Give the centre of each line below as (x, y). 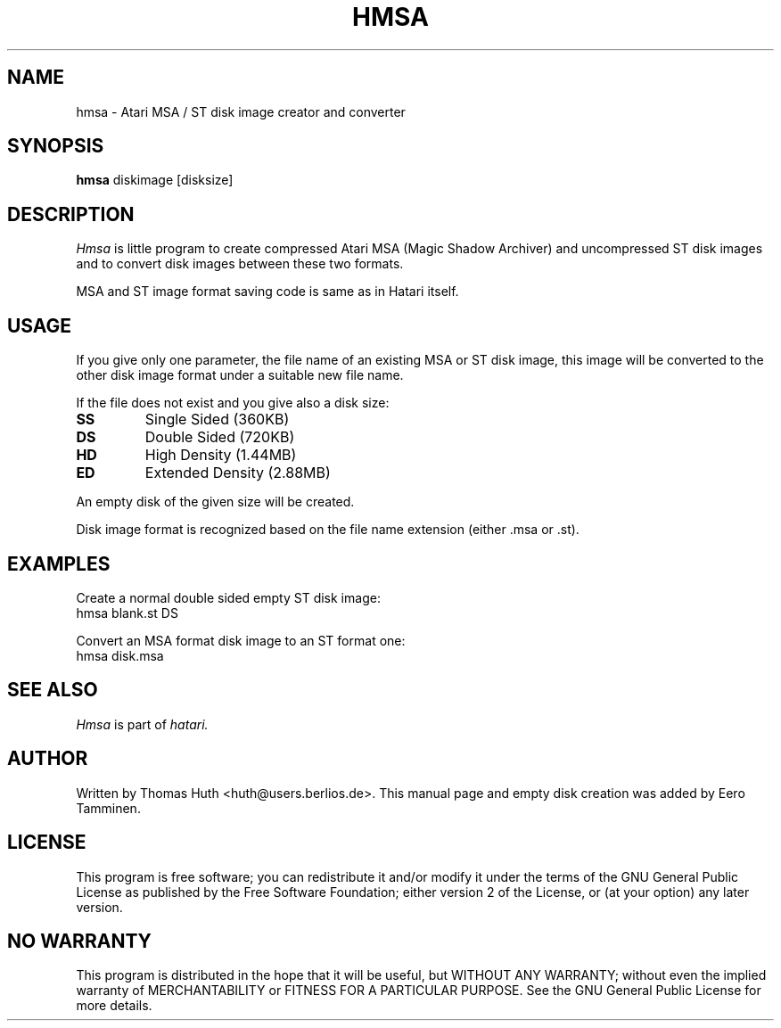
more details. (114, 1006)
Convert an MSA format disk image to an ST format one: (241, 640)
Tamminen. (108, 808)
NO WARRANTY (79, 941)
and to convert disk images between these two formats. (240, 264)
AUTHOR (48, 759)
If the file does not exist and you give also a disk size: (233, 403)
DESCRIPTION (71, 214)
